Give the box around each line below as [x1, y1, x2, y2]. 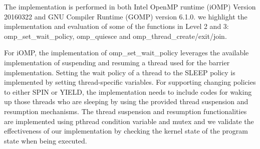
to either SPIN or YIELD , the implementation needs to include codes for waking [4, 86, 252, 97]
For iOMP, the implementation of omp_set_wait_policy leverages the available [4, 47, 249, 58]
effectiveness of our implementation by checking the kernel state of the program [4, 126, 248, 136]
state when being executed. [4, 135, 87, 146]
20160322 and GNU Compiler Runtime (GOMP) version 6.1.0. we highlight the [4, 11, 247, 21]
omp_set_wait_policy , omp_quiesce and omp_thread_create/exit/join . [4, 30, 227, 41]
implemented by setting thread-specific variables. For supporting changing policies [4, 77, 256, 87]
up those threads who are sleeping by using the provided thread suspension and [4, 96, 248, 107]
